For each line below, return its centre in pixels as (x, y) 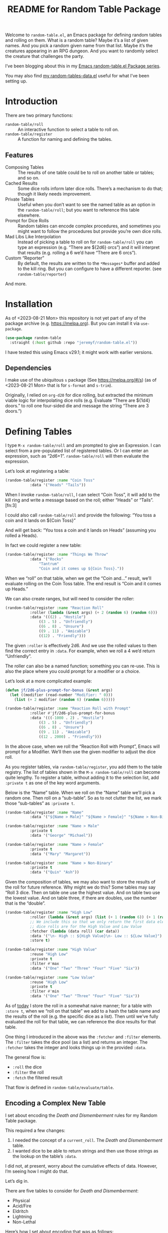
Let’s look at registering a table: (37, 471)
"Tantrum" (49, 564)
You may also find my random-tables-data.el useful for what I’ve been (77, 76)
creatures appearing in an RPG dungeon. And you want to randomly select (82, 51)
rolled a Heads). (22, 536)
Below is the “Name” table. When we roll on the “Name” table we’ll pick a (80, 792)
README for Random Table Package (84, 9)
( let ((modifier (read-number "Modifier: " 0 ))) (61, 695)
